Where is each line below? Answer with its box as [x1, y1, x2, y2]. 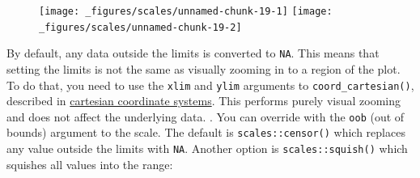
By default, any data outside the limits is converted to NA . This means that [6, 44, 380, 61]
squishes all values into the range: [6, 155, 173, 172]
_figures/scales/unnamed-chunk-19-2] [39, 21, 242, 33]
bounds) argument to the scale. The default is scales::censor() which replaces [6, 124, 405, 141]
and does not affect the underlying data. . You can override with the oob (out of [6, 108, 405, 125]
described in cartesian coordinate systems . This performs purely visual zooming [6, 92, 401, 109]
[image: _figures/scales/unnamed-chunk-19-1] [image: [39, 6, 333, 17]
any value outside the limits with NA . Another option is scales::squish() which [6, 140, 408, 157]
